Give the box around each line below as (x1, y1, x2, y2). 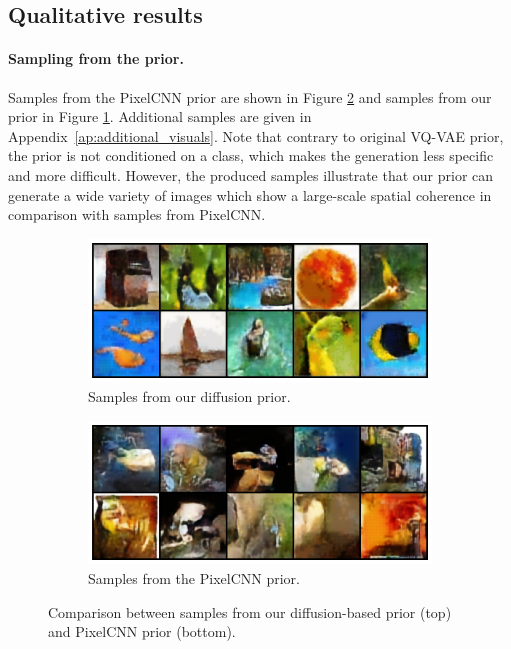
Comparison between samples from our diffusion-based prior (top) (48, 601, 452, 622)
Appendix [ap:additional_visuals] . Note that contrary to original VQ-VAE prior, (8, 125, 504, 146)
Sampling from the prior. (8, 48, 184, 69)
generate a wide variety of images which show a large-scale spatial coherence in (8, 184, 492, 205)
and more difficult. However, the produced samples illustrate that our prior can (8, 164, 494, 185)
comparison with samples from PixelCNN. (8, 204, 266, 225)
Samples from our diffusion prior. (88, 386, 291, 407)
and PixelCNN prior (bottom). (48, 621, 236, 642)
